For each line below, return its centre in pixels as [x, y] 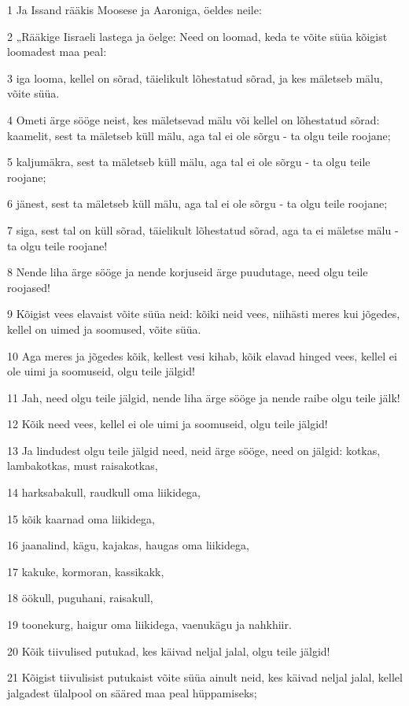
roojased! [29, 287]
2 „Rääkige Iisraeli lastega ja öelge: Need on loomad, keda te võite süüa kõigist [197, 36]
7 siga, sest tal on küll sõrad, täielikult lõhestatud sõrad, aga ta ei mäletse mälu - [203, 229]
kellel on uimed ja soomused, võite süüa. [104, 329]
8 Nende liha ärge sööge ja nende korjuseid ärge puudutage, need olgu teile [188, 272]
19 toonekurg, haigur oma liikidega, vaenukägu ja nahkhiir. [149, 625]
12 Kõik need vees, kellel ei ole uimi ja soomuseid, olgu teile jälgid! [168, 424]
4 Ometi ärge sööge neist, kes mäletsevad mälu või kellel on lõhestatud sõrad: [193, 119]
